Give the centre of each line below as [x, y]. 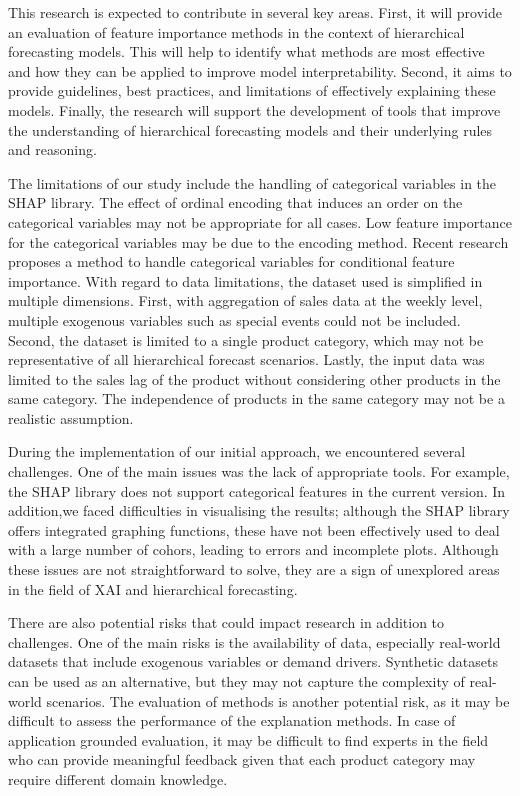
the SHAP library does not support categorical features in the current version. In [257, 490]
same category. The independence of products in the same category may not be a [256, 398]
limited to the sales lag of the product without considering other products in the [254, 378]
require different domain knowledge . [118, 778]
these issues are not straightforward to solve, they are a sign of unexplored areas [254, 569]
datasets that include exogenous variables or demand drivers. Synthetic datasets [253, 661]
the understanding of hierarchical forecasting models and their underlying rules [250, 129]
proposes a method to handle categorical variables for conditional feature [231, 261]
